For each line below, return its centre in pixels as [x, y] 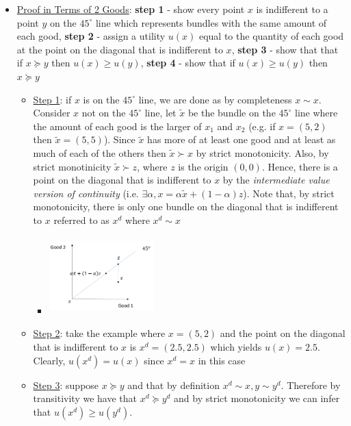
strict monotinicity [72, 166]
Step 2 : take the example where [99, 333]
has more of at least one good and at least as [242, 139]
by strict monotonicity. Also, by [262, 152]
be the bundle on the [232, 113]
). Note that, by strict [289, 193]
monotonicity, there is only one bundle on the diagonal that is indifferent [186, 206]
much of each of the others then [100, 152]
